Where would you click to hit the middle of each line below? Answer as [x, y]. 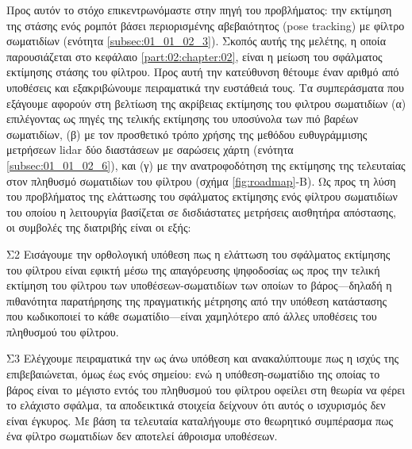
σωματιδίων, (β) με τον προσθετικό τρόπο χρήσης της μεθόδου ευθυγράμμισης [187, 134]
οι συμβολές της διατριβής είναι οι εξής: [99, 227]
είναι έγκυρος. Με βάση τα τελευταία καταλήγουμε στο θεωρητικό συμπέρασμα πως [200, 420]
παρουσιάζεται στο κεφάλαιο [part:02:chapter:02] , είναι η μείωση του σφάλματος [194, 56]
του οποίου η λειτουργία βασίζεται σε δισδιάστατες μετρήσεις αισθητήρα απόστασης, [201, 211]
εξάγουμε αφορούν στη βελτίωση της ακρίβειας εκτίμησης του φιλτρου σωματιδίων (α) [206, 103]
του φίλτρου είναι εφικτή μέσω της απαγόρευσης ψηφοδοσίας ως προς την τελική [193, 269]
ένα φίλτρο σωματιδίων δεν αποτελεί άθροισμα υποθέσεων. [142, 436]
